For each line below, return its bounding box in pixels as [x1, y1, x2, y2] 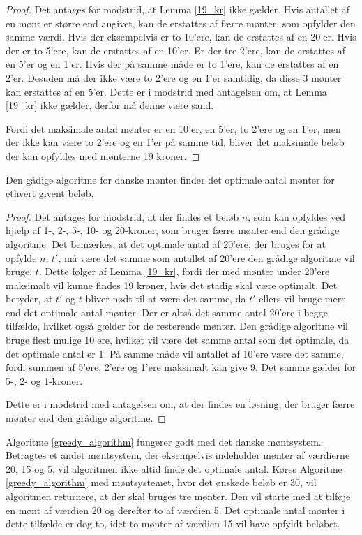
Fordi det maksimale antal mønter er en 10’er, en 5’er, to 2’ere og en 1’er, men [6, 121, 341, 135]
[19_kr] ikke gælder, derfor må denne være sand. [6, 98, 214, 112]
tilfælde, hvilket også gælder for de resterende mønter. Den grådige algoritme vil [6, 318, 349, 333]
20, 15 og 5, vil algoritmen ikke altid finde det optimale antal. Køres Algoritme [6, 461, 342, 476]
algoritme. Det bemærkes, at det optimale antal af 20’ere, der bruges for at [6, 236, 326, 251]
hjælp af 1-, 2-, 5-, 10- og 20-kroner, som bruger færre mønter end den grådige [6, 223, 340, 237]
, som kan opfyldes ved [248, 209, 345, 223]
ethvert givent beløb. [6, 186, 94, 200]
